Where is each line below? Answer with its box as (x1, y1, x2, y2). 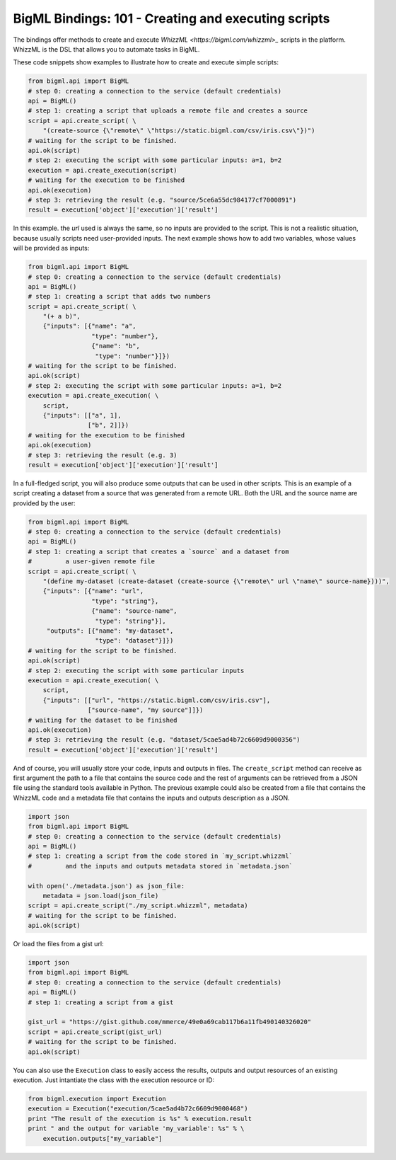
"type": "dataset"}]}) (95, 637, 174, 645)
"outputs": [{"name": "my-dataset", (46, 627, 174, 635)
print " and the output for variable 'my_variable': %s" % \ (28, 1125, 245, 1132)
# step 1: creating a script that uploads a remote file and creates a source (28, 107, 308, 115)
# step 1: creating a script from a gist (28, 998, 174, 1006)
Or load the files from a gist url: (13, 940, 104, 948)
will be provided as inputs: (13, 244, 90, 253)
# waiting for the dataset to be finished (28, 716, 177, 724)
